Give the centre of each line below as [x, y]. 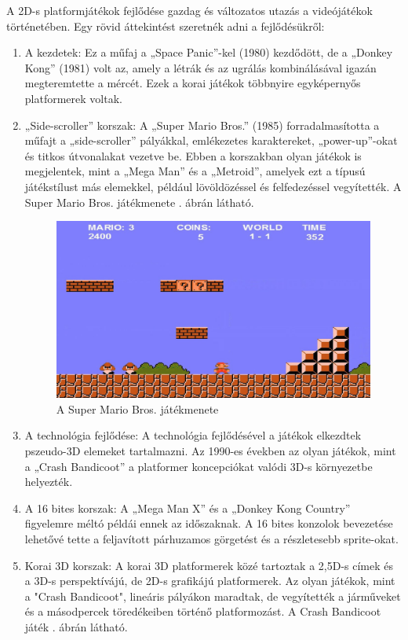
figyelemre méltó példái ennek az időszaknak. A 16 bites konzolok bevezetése [209, 523]
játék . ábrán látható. [76, 626]
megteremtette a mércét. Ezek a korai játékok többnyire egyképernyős [193, 83]
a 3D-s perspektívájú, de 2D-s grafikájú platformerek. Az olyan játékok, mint [210, 581]
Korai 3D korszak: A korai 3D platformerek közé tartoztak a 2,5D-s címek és [209, 565]
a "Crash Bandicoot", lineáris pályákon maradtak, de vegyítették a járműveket [213, 596]
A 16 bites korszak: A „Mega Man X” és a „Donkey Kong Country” [188, 508]
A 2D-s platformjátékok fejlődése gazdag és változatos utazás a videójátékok [189, 10]
